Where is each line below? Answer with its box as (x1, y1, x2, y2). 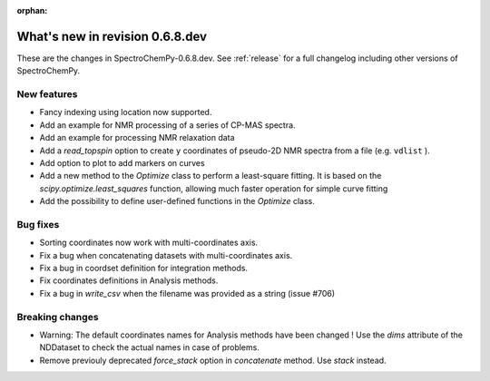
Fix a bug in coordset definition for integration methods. (39, 263, 249, 274)
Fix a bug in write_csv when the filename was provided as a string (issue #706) (39, 288, 336, 298)
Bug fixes (16, 218, 60, 230)
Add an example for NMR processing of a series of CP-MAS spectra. (39, 119, 296, 131)
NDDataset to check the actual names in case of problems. (39, 342, 260, 353)
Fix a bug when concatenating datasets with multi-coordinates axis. (39, 249, 293, 260)
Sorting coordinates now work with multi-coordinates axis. (39, 237, 259, 249)
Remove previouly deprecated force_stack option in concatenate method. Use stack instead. (39, 355, 387, 366)
